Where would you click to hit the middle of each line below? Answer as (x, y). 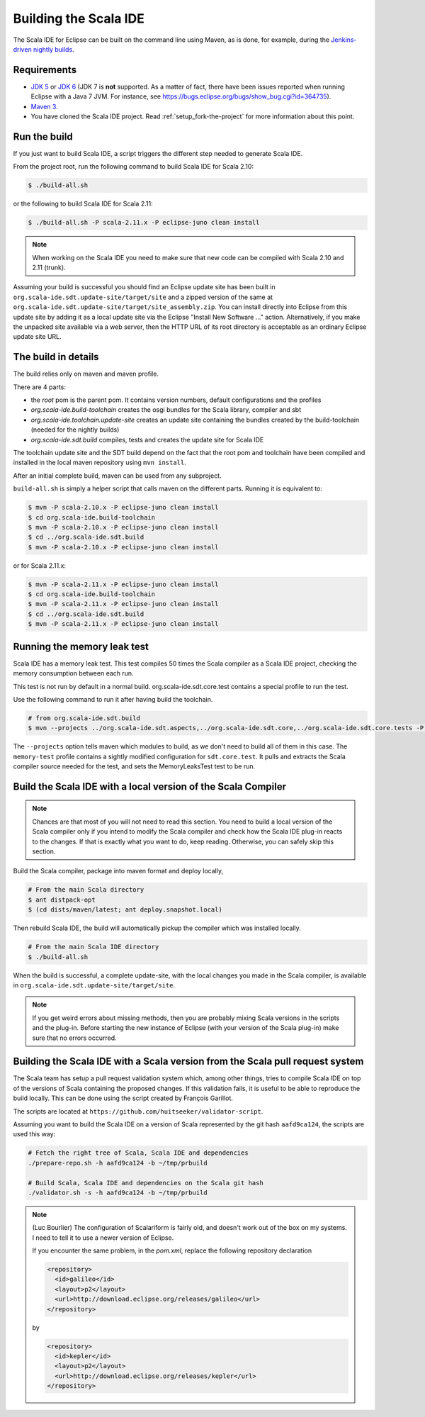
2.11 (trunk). (49, 268)
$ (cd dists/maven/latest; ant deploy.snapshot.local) (125, 910)
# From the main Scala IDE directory (93, 947)
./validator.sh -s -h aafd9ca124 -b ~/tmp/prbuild (118, 1192)
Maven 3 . (44, 106)
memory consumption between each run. (73, 673)
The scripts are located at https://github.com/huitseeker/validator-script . (138, 1111)
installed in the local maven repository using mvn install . (100, 463)
